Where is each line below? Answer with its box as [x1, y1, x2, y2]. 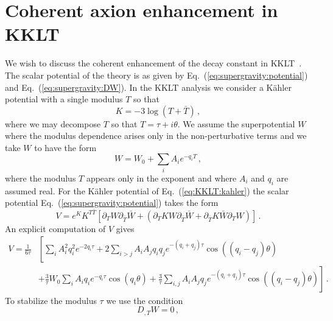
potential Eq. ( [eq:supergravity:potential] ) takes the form [5, 196, 219, 209]
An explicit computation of [5, 222, 106, 235]
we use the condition [106, 294, 183, 306]
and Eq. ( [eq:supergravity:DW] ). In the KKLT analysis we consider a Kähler [5, 80, 292, 93]
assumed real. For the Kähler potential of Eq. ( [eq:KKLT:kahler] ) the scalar [5, 184, 289, 197]
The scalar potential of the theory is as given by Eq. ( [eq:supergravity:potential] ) [5, 68, 308, 81]
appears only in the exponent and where [86, 171, 237, 184]
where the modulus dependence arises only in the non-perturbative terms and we [5, 129, 307, 142]
